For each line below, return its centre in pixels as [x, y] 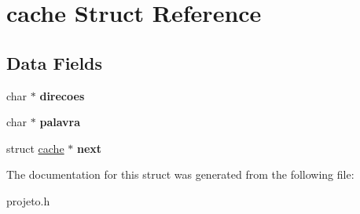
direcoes [62, 95]
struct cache [35, 148]
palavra [60, 122]
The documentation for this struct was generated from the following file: [180, 174]
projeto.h [28, 200]
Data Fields [55, 62]
